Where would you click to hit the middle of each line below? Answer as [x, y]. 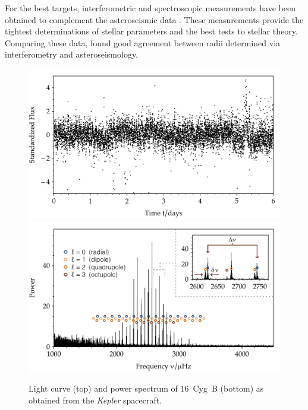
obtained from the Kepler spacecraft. [95, 400]
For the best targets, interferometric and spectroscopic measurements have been [150, 8]
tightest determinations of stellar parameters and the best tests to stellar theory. [151, 31]
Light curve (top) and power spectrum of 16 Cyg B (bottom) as [146, 388]
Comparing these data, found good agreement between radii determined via [143, 42]
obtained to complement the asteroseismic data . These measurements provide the [154, 19]
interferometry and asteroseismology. [71, 54]
